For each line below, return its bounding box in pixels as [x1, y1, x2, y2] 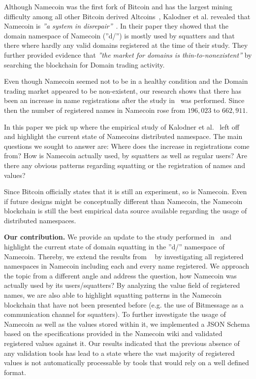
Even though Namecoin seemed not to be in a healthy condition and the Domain [4, 76, 248, 86]
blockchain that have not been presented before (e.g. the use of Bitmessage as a [4, 299, 244, 310]
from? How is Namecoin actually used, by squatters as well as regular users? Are [4, 150, 247, 161]
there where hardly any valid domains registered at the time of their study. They [4, 40, 248, 50]
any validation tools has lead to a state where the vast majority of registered [4, 347, 235, 358]
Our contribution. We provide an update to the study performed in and [4, 232, 231, 242]
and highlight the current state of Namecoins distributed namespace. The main [4, 131, 243, 141]
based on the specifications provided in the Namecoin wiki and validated [4, 328, 223, 339]
